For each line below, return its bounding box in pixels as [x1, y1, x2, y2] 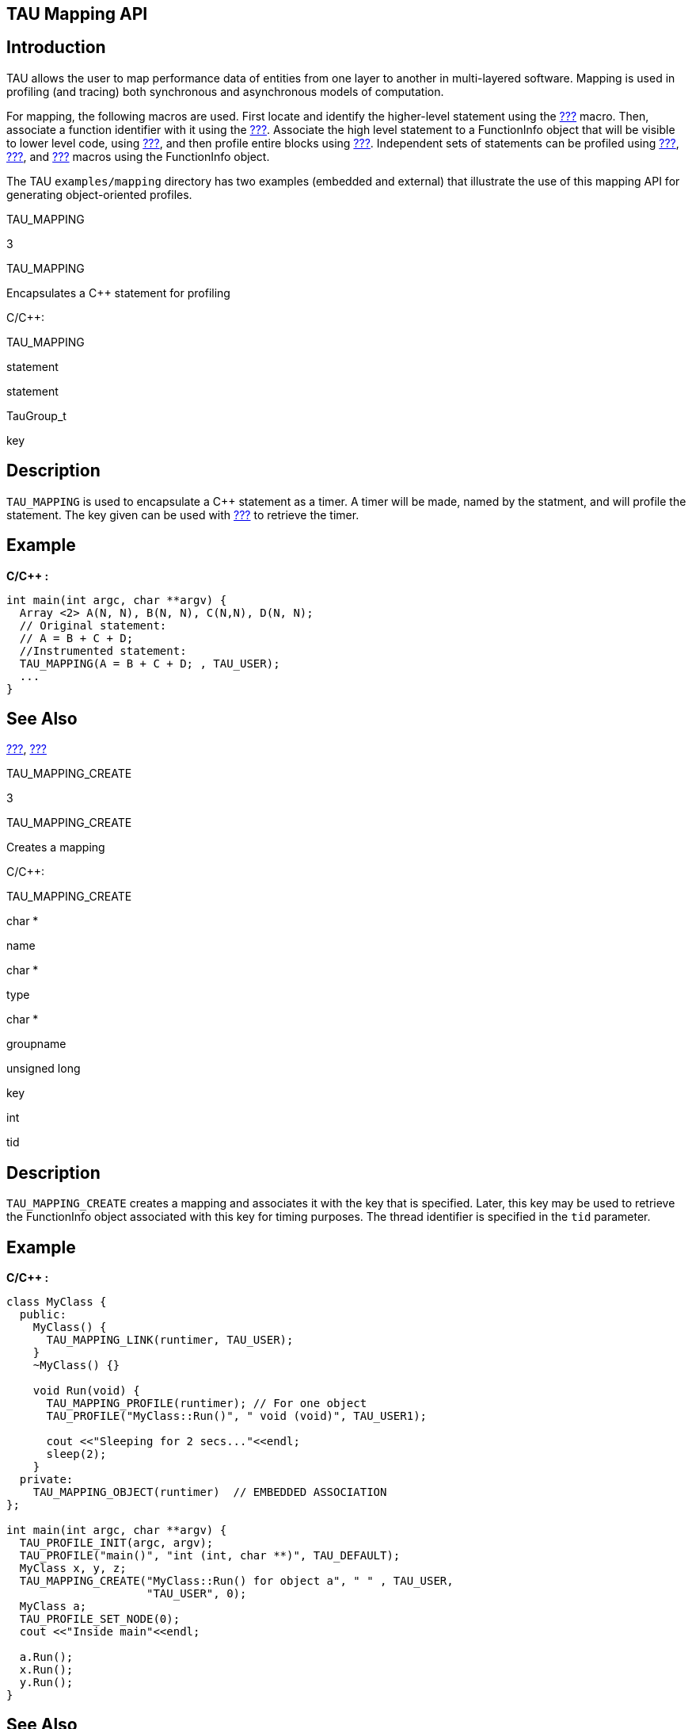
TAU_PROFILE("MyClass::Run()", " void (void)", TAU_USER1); [46, 1410, 428, 1423]
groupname [6, 1037, 67, 1051]
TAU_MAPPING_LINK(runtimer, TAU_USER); [46, 1333, 294, 1347]
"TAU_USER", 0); [146, 1587, 247, 1601]
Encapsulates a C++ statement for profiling [6, 285, 230, 300]
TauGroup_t [6, 408, 67, 423]
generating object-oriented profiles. [6, 187, 192, 201]
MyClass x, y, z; [19, 1562, 127, 1575]
